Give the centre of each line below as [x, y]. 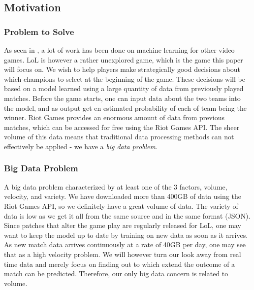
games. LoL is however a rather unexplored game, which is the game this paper [124, 59]
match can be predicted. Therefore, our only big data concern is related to [116, 274]
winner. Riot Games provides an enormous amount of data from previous [114, 117]
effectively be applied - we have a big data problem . [81, 146]
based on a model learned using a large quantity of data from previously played [124, 88]
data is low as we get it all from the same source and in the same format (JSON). [127, 215]
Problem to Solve [39, 31]
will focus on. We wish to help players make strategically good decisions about [122, 69]
